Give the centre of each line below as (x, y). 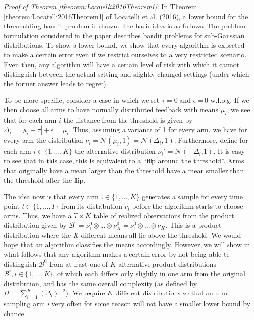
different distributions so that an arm (171, 293)
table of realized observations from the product (164, 215)
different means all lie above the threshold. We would (161, 235)
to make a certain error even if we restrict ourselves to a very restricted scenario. (125, 54)
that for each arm (30, 120)
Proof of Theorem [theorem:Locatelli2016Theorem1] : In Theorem (101, 6)
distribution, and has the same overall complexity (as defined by (101, 283)
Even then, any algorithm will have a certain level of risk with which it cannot (122, 64)
